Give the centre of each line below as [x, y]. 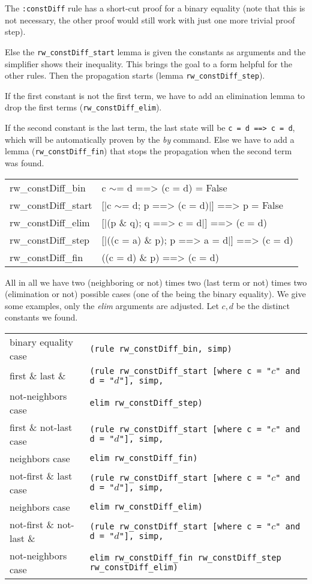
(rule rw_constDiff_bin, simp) [161, 348]
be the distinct [263, 305]
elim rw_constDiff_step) [146, 402]
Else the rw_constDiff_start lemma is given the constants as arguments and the [155, 51]
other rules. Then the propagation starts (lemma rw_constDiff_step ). [135, 75]
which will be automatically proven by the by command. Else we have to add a [150, 139]
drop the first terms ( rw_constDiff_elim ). [83, 107]
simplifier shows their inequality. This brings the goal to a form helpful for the [148, 63]
